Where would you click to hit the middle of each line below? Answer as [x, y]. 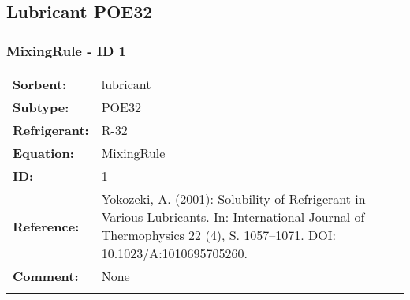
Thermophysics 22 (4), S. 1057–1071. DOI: [219, 235]
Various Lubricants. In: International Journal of [233, 217]
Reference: [46, 226]
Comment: [46, 276]
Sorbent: [40, 84]
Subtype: [41, 107]
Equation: [43, 153]
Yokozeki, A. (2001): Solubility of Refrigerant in [233, 199]
